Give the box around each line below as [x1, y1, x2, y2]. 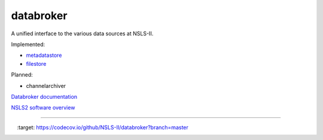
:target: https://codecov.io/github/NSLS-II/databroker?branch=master [17, 123, 188, 131]
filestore [26, 60, 47, 67]
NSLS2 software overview [11, 104, 75, 111]
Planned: [11, 71, 33, 78]
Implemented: [11, 41, 45, 48]
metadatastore [26, 51, 62, 59]
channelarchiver [26, 82, 66, 89]
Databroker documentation [11, 93, 78, 100]
